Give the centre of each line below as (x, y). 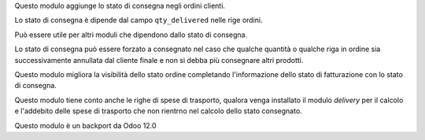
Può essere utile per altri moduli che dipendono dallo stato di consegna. (131, 35)
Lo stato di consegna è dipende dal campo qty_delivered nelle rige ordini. (139, 20)
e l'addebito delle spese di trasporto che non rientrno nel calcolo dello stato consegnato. (158, 111)
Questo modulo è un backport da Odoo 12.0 (85, 125)
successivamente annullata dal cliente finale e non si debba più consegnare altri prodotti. (159, 60)
